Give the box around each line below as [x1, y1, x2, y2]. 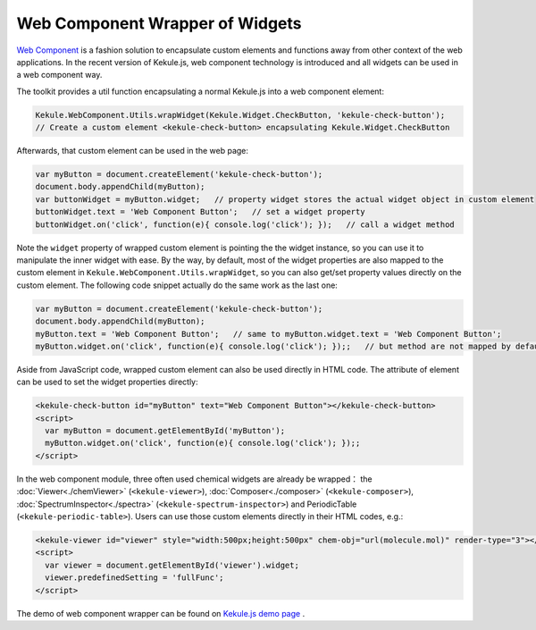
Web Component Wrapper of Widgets [16, 13, 303, 33]
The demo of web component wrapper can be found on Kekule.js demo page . [16, 608, 306, 618]
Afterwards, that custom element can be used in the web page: [16, 146, 249, 156]
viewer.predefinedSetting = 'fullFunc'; [45, 573, 224, 583]
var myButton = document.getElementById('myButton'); [45, 425, 286, 436]
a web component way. [16, 70, 103, 80]
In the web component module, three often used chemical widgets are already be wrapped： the [16, 474, 373, 484]
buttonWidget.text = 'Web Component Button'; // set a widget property [35, 206, 365, 217]
